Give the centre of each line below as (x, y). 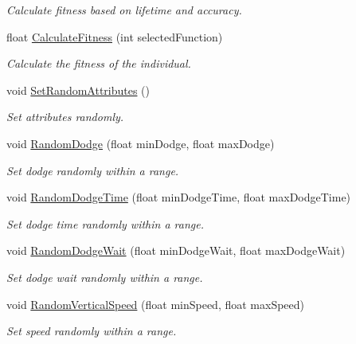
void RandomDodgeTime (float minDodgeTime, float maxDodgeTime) (179, 197)
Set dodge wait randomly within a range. (105, 277)
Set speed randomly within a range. (92, 331)
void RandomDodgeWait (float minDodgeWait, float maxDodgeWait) (176, 250)
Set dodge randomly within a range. (93, 170)
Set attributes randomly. (65, 117)
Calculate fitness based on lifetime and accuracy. (124, 10)
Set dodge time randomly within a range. (105, 223)
